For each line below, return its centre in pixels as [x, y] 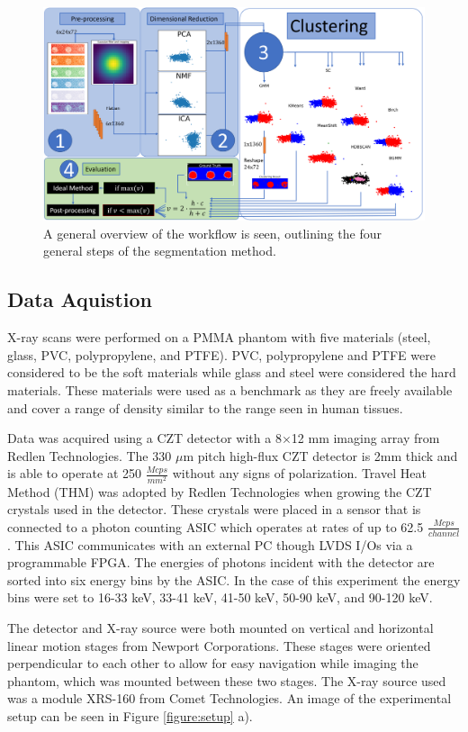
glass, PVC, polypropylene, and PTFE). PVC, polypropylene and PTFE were [221, 354]
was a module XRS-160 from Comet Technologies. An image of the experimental [229, 698]
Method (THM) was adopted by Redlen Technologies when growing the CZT [220, 491]
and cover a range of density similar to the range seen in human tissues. [205, 407]
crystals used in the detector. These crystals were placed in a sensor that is [214, 509]
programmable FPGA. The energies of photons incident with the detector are [221, 562]
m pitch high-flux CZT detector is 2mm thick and [320, 455]
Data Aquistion [80, 299]
